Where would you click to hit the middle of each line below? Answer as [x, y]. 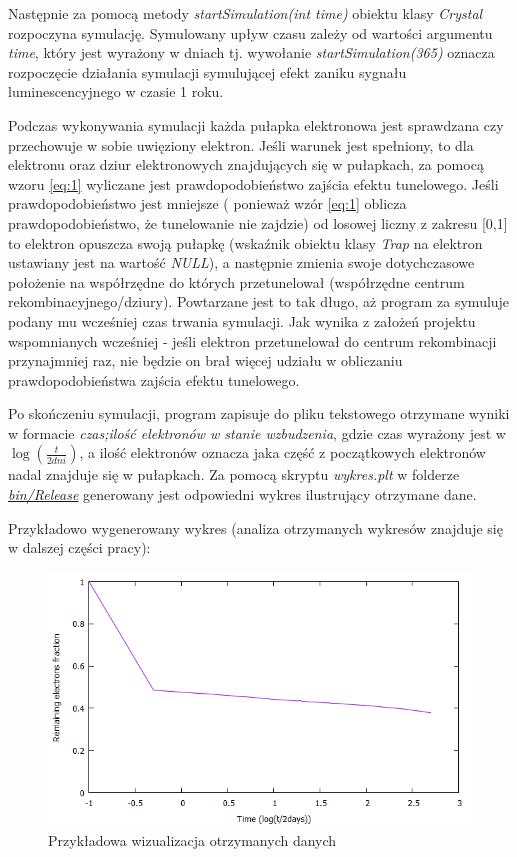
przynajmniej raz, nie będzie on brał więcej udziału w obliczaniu [205, 360]
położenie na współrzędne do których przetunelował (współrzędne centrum [236, 281]
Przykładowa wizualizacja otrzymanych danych [192, 839]
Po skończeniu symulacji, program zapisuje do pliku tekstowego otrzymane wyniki [259, 413]
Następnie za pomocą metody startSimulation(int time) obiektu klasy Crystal [245, 13]
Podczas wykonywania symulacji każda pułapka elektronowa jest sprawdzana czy [256, 124]
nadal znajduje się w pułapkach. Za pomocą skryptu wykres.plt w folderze [234, 474]
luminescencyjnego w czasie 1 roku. [116, 91]
